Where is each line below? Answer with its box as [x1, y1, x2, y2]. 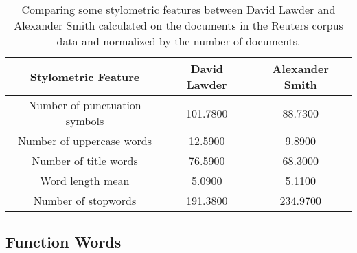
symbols [65, 113, 104, 129]
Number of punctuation [28, 97, 141, 113]
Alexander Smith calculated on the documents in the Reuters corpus [14, 17, 343, 33]
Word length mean [40, 173, 130, 188]
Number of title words [32, 153, 138, 168]
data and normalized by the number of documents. [56, 33, 301, 49]
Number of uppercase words [18, 133, 152, 148]
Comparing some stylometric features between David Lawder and [21, 1, 336, 17]
